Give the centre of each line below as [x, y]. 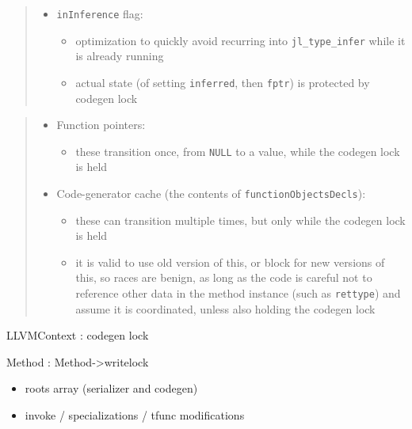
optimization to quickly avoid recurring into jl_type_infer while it [240, 40]
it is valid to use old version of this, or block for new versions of [230, 262]
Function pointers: [101, 125]
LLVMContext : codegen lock [78, 335]
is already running [120, 56]
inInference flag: [100, 13]
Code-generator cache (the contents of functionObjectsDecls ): [211, 193]
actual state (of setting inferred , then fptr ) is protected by [223, 82]
